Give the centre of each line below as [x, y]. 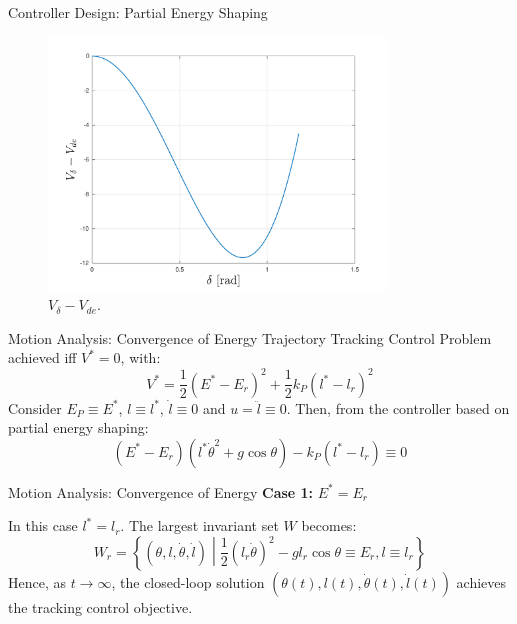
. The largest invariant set [199, 525]
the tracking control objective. [100, 606]
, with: [140, 357]
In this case [43, 525]
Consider [35, 407]
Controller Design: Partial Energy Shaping [138, 12]
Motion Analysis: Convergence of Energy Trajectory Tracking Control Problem [250, 337]
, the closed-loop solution [188, 581]
